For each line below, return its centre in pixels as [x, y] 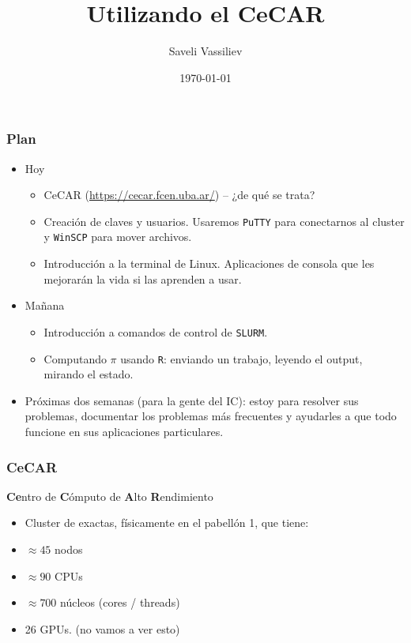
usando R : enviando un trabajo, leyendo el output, [241, 358]
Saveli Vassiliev [205, 51]
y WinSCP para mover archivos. [118, 237]
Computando [75, 358]
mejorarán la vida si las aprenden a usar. [143, 278]
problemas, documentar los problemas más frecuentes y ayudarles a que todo [211, 416]
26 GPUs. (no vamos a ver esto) [102, 628]
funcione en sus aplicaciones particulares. [124, 431]
